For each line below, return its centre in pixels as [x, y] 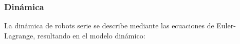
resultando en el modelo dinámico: [91, 35]
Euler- [226, 26]
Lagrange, [20, 35]
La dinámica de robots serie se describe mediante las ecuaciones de [109, 26]
